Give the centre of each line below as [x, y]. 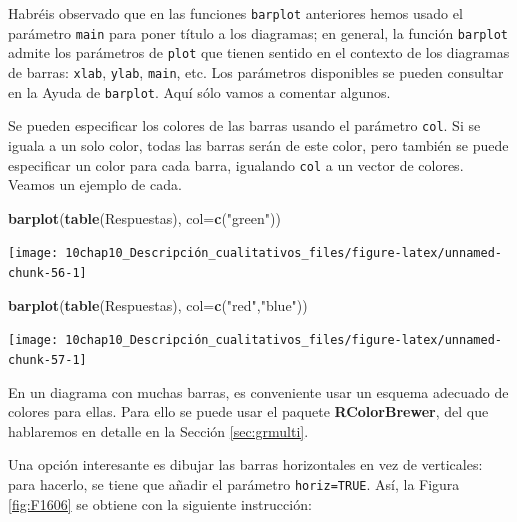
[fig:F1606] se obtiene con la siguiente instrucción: [160, 503]
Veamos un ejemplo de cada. [95, 184]
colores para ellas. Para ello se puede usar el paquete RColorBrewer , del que [248, 411]
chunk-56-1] [47, 273]
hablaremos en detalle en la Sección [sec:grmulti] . [158, 430]
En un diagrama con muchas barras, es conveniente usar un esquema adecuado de [258, 391]
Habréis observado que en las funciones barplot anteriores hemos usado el [235, 13]
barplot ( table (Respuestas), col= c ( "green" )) [144, 217]
